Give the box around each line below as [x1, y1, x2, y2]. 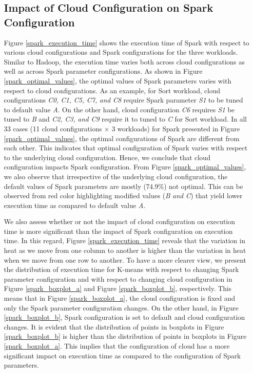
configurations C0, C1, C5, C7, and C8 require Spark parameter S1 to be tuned [4, 95, 243, 105]
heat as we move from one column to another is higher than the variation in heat [4, 245, 246, 255]
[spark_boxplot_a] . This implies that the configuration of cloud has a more [4, 341, 230, 351]
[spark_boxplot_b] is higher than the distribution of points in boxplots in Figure [4, 331, 247, 341]
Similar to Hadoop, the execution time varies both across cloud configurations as [4, 56, 245, 66]
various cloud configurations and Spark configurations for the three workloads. [4, 47, 238, 57]
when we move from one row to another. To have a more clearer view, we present [4, 254, 246, 265]
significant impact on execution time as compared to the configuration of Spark [4, 350, 241, 360]
